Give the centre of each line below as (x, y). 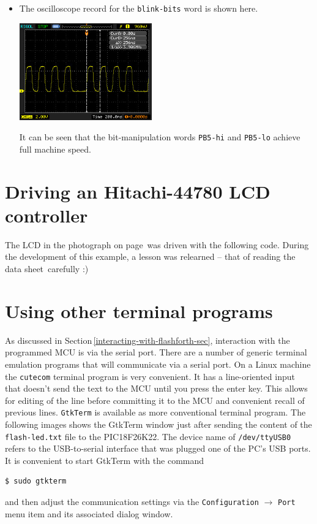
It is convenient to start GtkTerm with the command (105, 460)
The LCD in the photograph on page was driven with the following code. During (157, 244)
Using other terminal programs (139, 310)
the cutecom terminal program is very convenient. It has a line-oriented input (150, 376)
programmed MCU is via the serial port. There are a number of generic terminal (156, 352)
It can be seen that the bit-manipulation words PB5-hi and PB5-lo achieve (160, 137)
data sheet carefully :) (47, 268)
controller (47, 215)
